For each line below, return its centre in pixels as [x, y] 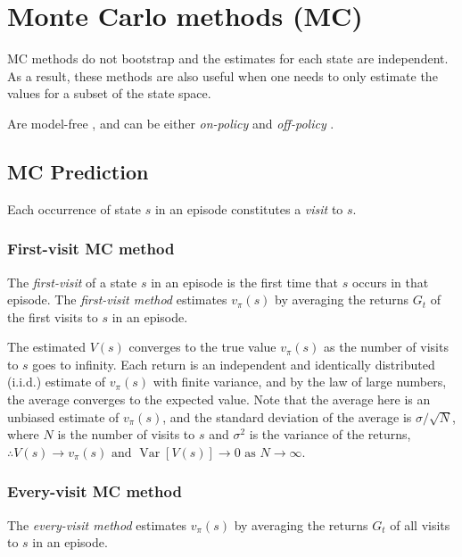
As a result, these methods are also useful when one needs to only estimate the [223, 75]
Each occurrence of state [74, 208]
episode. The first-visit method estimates [117, 299]
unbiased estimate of [63, 416]
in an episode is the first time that [245, 282]
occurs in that [390, 282]
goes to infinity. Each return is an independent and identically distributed [234, 364]
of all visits [420, 524]
